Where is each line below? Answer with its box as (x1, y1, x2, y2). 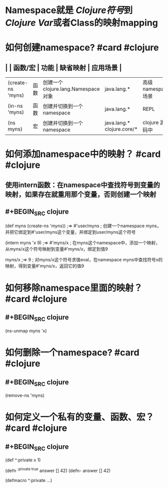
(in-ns (7, 102, 23, 109)
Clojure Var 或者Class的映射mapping (5, 17, 158, 29)
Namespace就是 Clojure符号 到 (5, 5, 133, 16)
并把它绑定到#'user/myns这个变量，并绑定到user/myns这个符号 (5, 229, 136, 235)
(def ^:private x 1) (5, 457, 41, 463)
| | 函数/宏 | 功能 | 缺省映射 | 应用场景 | (5, 63, 122, 72)
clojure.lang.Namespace (42, 86, 100, 93)
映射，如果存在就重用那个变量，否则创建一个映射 (5, 190, 156, 199)
